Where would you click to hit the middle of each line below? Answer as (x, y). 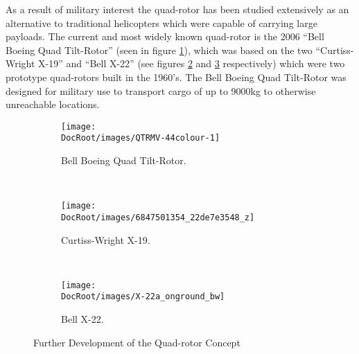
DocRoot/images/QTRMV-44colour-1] (141, 138)
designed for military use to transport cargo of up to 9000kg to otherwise (161, 90)
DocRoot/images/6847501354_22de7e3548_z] (158, 217)
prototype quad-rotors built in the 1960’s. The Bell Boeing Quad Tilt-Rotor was (176, 77)
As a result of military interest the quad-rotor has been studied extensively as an (177, 9)
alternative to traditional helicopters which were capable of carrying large (161, 23)
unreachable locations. (53, 104)
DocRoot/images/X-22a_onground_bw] (143, 297)
